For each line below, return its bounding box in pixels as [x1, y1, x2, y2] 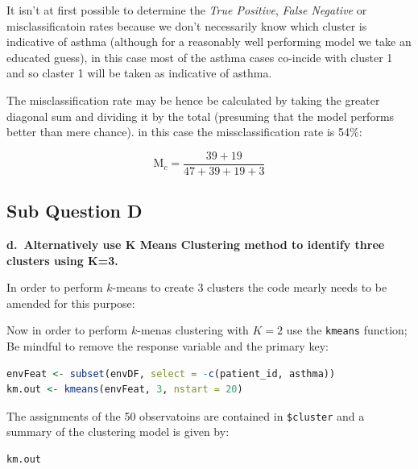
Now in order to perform [6, 322, 128, 338]
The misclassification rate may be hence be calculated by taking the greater [6, 91, 380, 108]
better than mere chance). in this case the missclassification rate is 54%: [6, 123, 362, 140]
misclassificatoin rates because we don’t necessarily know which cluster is [6, 17, 367, 34]
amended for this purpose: [6, 294, 135, 311]
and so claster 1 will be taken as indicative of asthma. [6, 64, 272, 81]
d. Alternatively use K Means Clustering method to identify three [6, 236, 385, 253]
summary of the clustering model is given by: [6, 423, 230, 440]
